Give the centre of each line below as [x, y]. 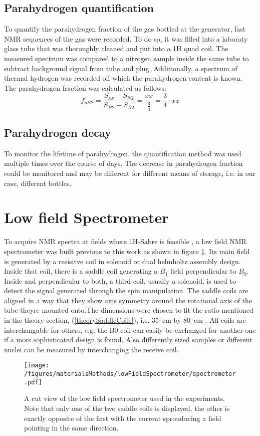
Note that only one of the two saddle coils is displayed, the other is [127, 408]
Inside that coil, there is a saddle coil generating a [81, 271]
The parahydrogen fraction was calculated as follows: [85, 87]
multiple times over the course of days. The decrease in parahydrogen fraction [123, 163]
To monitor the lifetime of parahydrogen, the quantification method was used [123, 153]
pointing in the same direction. [71, 428]
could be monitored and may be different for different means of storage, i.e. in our [130, 173]
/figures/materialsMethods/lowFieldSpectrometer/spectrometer [130, 374]
